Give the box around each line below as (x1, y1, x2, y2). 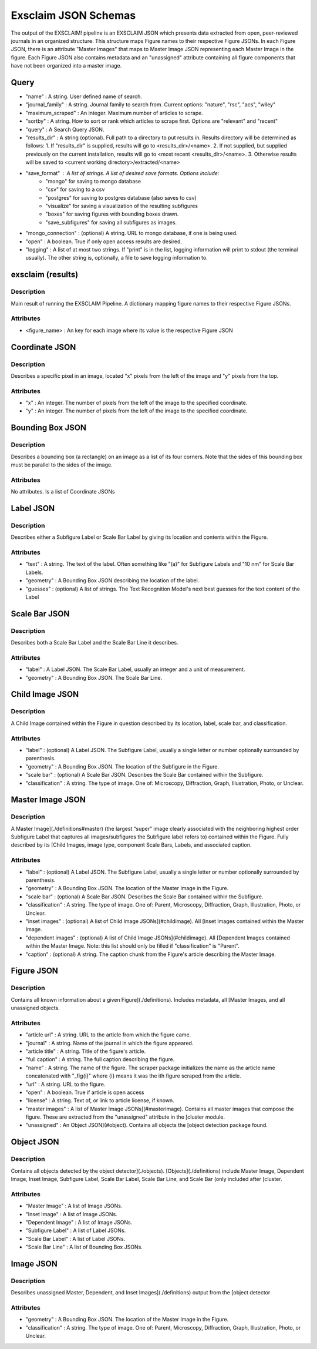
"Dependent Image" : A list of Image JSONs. (25, 1219, 133, 1226)
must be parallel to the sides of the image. (11, 461, 113, 468)
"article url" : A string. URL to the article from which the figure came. (25, 1031, 191, 1038)
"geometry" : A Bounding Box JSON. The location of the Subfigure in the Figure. (25, 763, 220, 770)
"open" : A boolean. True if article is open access (25, 1089, 144, 1096)
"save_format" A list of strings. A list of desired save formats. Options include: (25, 169, 220, 176)
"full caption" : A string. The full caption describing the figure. (25, 1056, 175, 1063)
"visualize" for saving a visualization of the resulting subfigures (45, 203, 198, 210)
